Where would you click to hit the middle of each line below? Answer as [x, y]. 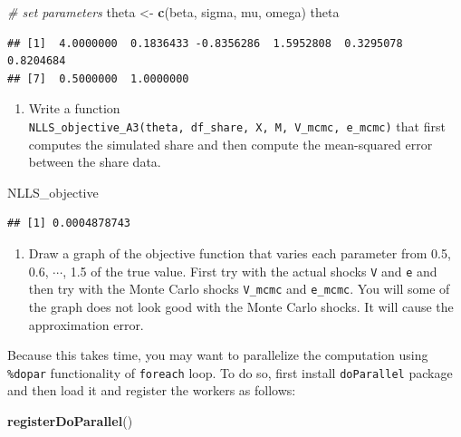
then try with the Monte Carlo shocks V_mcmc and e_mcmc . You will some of [239, 289]
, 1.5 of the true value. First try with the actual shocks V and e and [250, 271]
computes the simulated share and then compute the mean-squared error [230, 144]
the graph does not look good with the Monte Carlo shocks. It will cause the [241, 306]
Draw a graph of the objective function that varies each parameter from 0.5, [240, 253]
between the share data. [95, 162]
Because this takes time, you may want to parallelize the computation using [218, 355]
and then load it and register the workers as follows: [152, 390]
